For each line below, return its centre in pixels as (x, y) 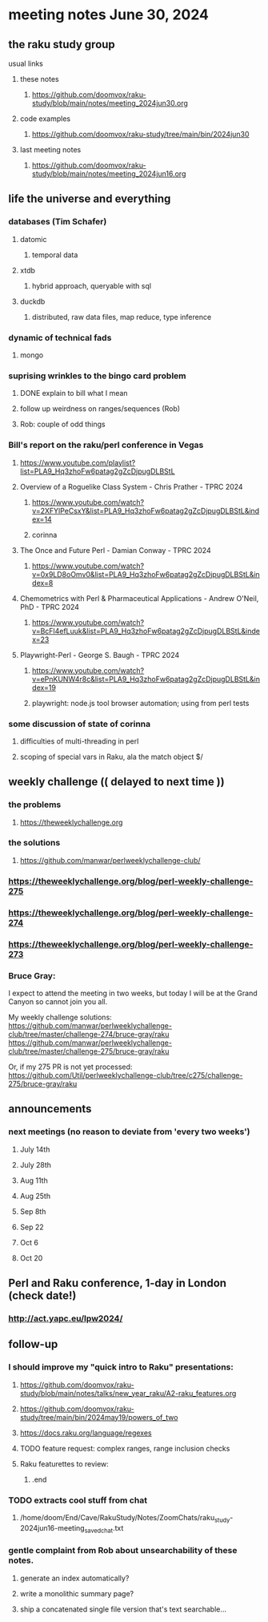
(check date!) (42, 1295)
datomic (33, 239)
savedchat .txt (104, 1529)
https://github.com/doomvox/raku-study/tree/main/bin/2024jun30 (140, 134)
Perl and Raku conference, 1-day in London (117, 1283)
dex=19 (44, 688)
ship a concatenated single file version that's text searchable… (123, 1609)
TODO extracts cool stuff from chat (78, 1500)
